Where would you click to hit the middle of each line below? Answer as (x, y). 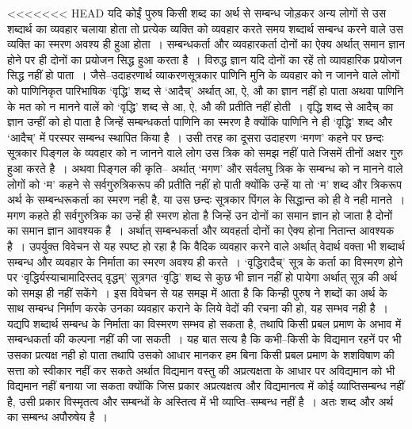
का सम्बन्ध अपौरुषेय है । (57, 417)
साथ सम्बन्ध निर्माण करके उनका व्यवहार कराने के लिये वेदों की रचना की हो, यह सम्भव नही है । (198, 308)
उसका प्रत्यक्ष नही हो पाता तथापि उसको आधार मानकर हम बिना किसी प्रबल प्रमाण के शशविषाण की (201, 355)
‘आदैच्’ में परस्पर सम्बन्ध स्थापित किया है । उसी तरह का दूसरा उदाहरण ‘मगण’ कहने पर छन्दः (196, 137)
